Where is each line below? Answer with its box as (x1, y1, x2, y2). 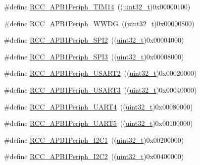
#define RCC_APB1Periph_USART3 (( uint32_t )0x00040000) (4, 84, 197, 95)
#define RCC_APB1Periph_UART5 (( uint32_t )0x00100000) (4, 118, 193, 128)
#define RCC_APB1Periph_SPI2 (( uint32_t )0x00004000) (4, 35, 184, 45)
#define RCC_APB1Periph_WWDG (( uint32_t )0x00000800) (4, 18, 195, 28)
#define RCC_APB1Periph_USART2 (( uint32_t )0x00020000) (4, 68, 197, 78)
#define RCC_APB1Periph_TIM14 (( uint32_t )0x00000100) (4, 1, 191, 11)
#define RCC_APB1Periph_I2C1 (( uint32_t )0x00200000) (4, 134, 184, 145)
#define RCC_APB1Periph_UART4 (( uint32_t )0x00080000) (4, 101, 193, 111)
